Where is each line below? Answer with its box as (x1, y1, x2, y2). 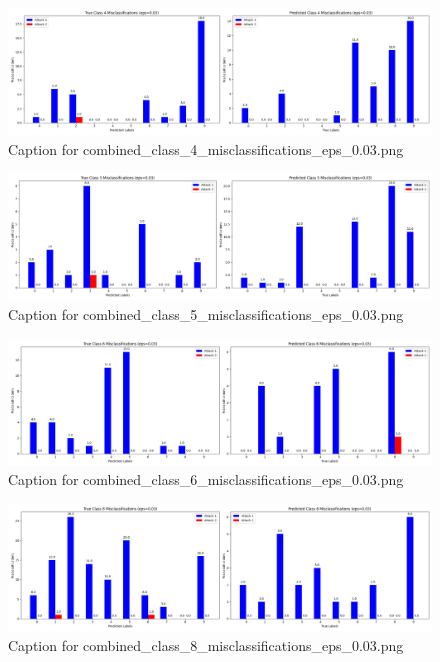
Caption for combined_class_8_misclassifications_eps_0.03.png (8, 634, 404, 655)
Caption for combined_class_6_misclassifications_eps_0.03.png (8, 469, 404, 490)
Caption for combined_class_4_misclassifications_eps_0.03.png (8, 138, 404, 159)
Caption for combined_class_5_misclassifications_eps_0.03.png (8, 304, 404, 324)
